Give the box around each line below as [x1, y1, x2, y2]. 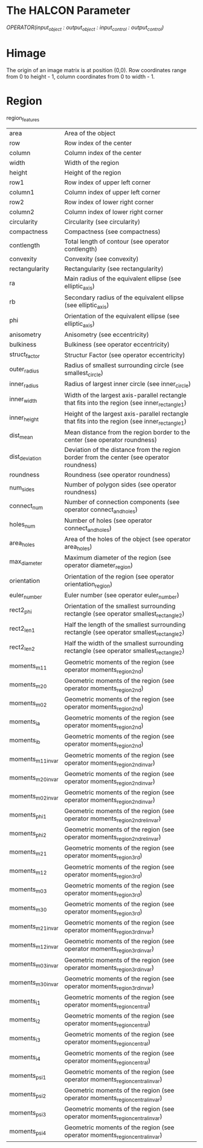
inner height [9, 413, 39, 423]
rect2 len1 [9, 625, 35, 634]
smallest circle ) [64, 369, 104, 379]
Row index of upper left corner [64, 178, 151, 187]
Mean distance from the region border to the [64, 428, 190, 436]
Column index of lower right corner [64, 208, 164, 216]
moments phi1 [9, 811, 47, 820]
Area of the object [64, 129, 116, 138]
